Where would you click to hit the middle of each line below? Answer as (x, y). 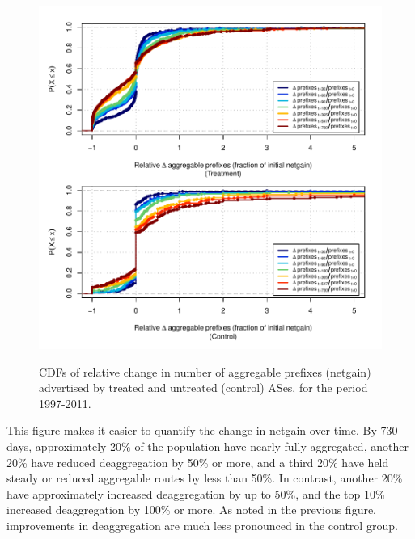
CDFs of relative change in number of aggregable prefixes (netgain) (205, 371)
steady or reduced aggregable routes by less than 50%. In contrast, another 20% (205, 478)
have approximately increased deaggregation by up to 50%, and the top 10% (196, 493)
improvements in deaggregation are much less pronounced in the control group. (202, 525)
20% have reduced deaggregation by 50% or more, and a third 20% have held (198, 462)
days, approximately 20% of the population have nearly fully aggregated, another (207, 446)
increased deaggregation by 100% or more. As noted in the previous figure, (192, 510)
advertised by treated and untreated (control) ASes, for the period (203, 387)
